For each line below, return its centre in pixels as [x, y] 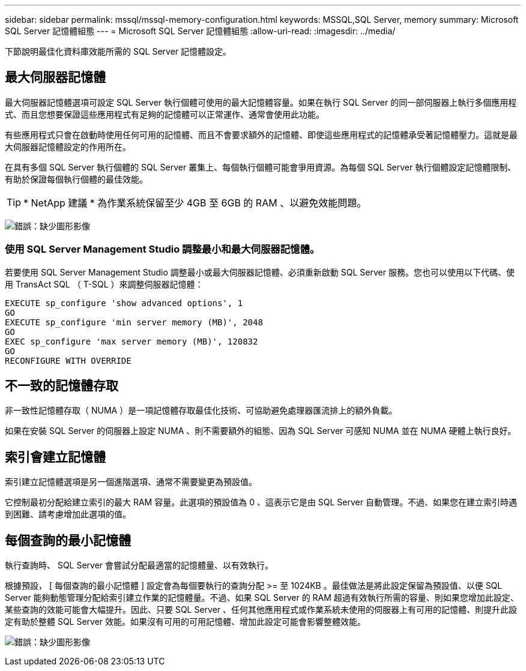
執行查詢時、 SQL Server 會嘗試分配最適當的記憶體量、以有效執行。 [139, 565]
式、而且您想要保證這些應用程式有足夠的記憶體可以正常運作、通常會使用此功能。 [165, 114]
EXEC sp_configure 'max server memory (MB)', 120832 [131, 341]
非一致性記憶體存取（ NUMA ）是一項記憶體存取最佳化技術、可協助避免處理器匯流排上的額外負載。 [201, 411]
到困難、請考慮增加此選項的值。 [68, 514]
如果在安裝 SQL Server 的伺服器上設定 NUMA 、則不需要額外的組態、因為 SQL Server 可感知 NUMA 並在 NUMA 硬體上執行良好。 [261, 431]
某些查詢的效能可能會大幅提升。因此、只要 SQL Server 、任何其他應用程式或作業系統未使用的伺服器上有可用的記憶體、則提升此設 [261, 610]
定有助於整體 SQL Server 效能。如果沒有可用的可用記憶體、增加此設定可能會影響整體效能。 [186, 622]
